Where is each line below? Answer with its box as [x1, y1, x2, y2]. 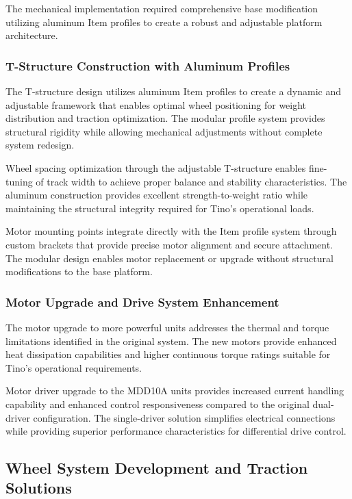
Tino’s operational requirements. [5, 360, 142, 374]
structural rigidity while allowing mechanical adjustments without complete [5, 124, 323, 138]
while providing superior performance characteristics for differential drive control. [5, 424, 347, 438]
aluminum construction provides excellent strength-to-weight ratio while [5, 188, 307, 202]
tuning [5, 174, 33, 188]
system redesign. [5, 138, 75, 152]
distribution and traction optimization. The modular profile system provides [5, 111, 325, 125]
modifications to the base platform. [5, 264, 153, 279]
